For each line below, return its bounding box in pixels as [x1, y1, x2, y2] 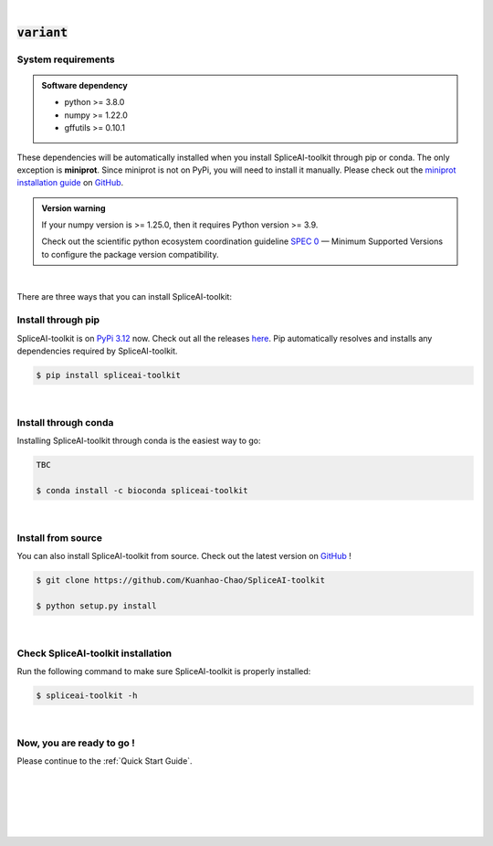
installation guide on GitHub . [16, 177, 124, 188]
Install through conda [16, 416, 114, 428]
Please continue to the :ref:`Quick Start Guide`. [16, 756, 193, 767]
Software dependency [41, 79, 128, 90]
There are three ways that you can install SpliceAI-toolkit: [16, 291, 233, 301]
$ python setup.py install [36, 600, 157, 611]
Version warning [41, 202, 106, 214]
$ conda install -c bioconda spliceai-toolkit [36, 485, 248, 496]
